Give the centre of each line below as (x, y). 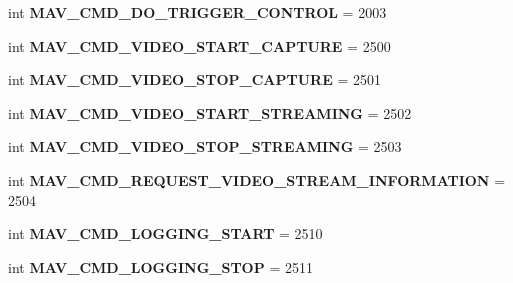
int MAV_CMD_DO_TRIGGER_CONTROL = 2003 (197, 12)
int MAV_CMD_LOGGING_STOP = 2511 (160, 266)
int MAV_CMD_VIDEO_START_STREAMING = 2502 (210, 112)
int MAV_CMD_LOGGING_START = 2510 (165, 233)
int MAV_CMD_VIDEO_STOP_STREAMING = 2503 (205, 146)
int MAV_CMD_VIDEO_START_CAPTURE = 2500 (199, 45)
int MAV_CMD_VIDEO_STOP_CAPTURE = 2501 (194, 79)
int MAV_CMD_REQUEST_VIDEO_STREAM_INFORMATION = (257, 179)
